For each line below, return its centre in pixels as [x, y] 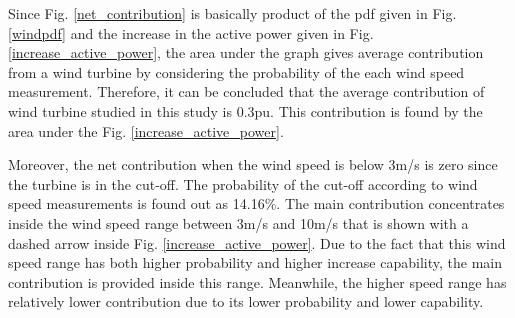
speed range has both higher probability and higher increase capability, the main [255, 262]
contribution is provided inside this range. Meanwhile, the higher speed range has [257, 281]
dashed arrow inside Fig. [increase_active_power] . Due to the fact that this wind [257, 242]
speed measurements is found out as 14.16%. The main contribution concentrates [256, 203]
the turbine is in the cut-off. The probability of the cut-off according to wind [243, 183]
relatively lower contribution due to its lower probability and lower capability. [246, 301]
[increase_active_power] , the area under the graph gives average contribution [246, 52]
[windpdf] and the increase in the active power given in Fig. [191, 32]
